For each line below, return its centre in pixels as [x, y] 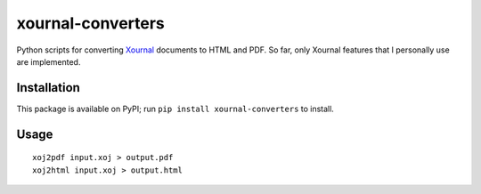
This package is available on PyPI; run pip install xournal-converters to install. [175, 109]
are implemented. [49, 61]
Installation [48, 88]
